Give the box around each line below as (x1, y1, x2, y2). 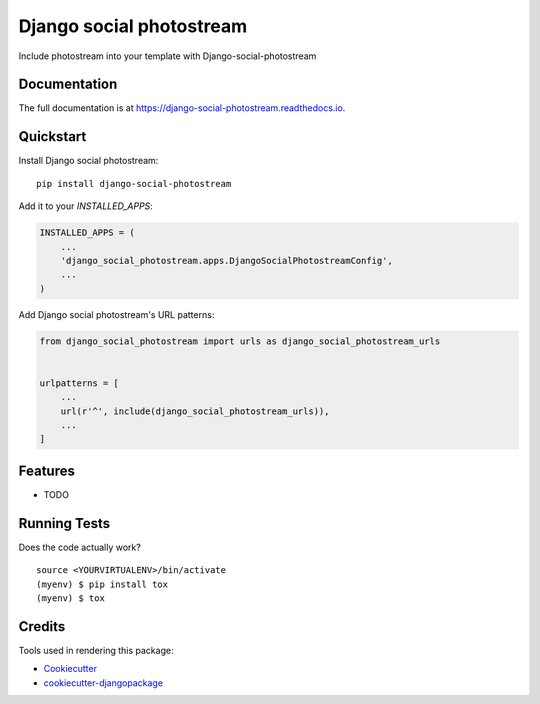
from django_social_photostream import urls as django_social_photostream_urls (39, 335, 441, 347)
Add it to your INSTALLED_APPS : (18, 200, 154, 212)
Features (18, 462, 75, 479)
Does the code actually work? (18, 541, 142, 553)
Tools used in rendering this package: (18, 644, 174, 656)
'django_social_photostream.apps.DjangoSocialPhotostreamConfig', (60, 255, 394, 266)
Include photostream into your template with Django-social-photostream (18, 50, 317, 62)
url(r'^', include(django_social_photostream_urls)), (60, 405, 330, 417)
